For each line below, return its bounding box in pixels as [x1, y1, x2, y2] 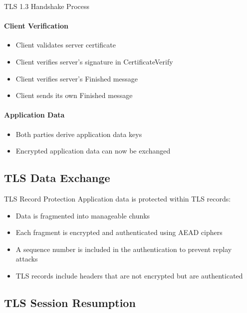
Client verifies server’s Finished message [15, 73, 138, 83]
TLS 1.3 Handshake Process [4, 1, 89, 11]
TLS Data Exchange [4, 170, 110, 185]
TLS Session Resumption [4, 294, 136, 310]
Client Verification [4, 20, 69, 31]
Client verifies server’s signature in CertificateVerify [15, 56, 173, 66]
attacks [15, 253, 38, 264]
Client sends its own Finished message [15, 90, 133, 100]
